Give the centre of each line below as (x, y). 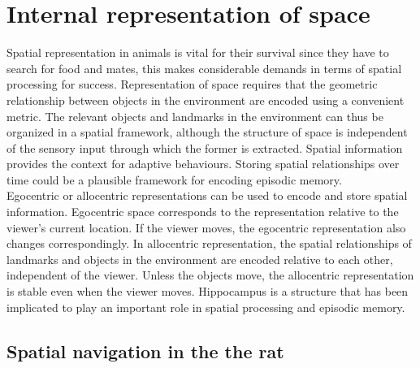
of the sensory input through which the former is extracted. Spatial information (205, 147)
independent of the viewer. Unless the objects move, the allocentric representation (210, 275)
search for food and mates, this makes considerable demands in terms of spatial (204, 68)
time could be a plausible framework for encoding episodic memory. (174, 179)
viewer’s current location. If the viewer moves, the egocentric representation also (206, 227)
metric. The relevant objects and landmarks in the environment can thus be (195, 116)
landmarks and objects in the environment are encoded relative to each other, (200, 259)
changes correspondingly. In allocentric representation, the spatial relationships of (209, 243)
